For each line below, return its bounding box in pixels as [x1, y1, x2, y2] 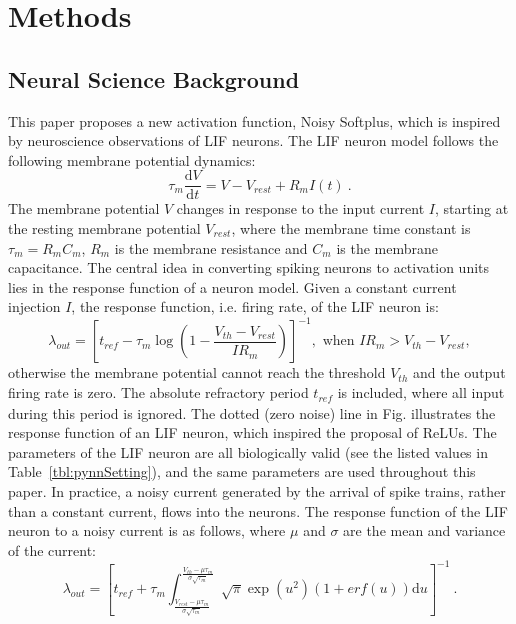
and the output [413, 362, 506, 383]
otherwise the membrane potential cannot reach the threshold [8, 362, 386, 383]
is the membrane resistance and [114, 237, 308, 258]
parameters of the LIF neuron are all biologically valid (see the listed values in [8, 441, 488, 462]
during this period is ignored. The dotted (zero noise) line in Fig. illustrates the [8, 402, 496, 423]
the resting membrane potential [8, 218, 201, 239]
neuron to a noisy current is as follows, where [8, 520, 286, 541]
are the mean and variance [343, 520, 506, 541]
